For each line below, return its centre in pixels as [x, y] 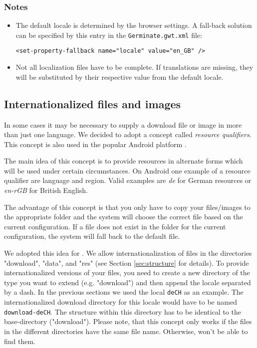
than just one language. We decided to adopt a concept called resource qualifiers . [128, 134]
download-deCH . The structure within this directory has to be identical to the [123, 311]
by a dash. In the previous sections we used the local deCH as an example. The [124, 292]
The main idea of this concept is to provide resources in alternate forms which [124, 161]
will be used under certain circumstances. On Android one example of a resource [127, 170]
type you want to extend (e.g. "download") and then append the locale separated [128, 282]
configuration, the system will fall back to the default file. [92, 236]
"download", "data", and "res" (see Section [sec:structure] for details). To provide [127, 262]
